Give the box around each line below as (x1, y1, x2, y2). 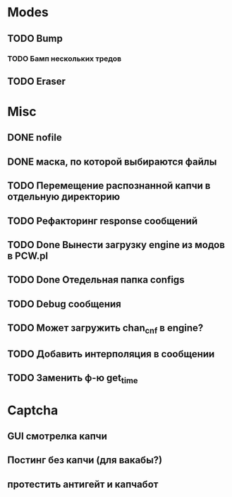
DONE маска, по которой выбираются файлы (7, 156, 217, 168)
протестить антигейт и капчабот (7, 478, 159, 490)
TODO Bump (7, 33, 63, 45)
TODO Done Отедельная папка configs (7, 274, 185, 286)
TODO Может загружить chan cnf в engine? (7, 322, 204, 336)
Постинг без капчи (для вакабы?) (7, 454, 163, 467)
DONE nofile (7, 131, 62, 144)
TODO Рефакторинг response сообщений (7, 215, 198, 227)
